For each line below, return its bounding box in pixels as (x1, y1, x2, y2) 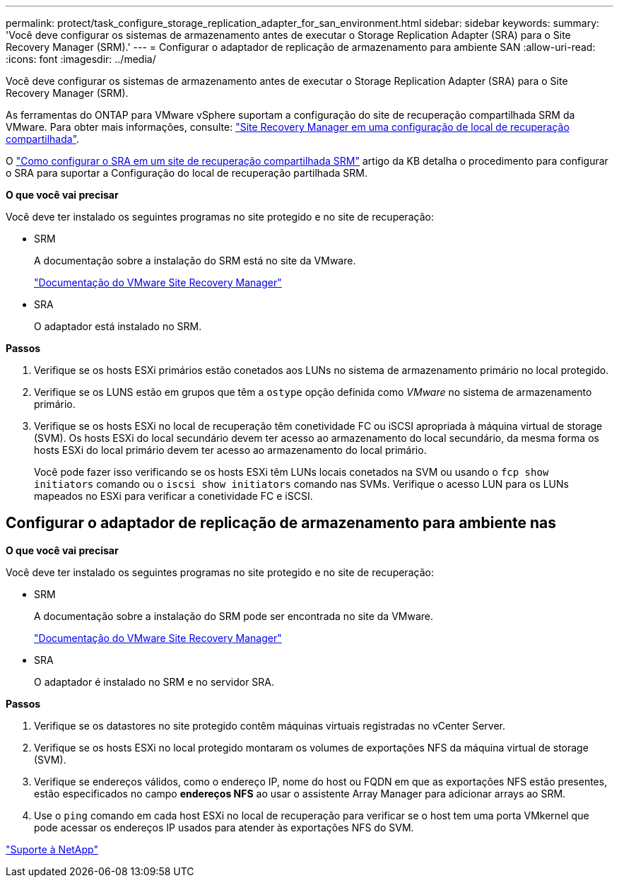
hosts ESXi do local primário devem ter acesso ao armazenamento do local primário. (34, 444, 427, 456)
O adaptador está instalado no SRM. (34, 320, 202, 332)
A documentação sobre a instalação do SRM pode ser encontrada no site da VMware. (34, 609, 434, 622)
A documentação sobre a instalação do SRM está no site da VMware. (34, 255, 356, 267)
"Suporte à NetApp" (6, 843, 98, 855)
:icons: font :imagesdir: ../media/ (6, 53, 156, 65)
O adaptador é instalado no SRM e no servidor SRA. (34, 675, 275, 688)
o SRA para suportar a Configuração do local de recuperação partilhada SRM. (6, 167, 367, 179)
